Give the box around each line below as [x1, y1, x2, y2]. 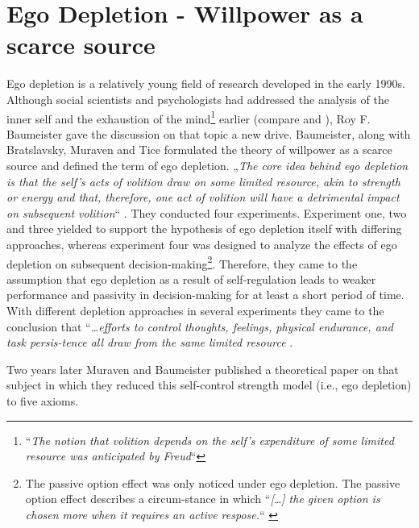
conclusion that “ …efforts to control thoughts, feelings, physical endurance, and [6, 318, 393, 335]
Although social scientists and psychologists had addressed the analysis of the [6, 90, 389, 107]
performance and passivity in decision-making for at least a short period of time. [6, 286, 404, 303]
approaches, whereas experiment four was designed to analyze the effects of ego [6, 235, 397, 252]
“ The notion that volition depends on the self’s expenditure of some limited [25, 431, 394, 448]
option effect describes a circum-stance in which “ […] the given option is [25, 490, 380, 507]
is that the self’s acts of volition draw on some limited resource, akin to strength [6, 173, 400, 189]
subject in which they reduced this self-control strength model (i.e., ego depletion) [6, 376, 412, 393]
